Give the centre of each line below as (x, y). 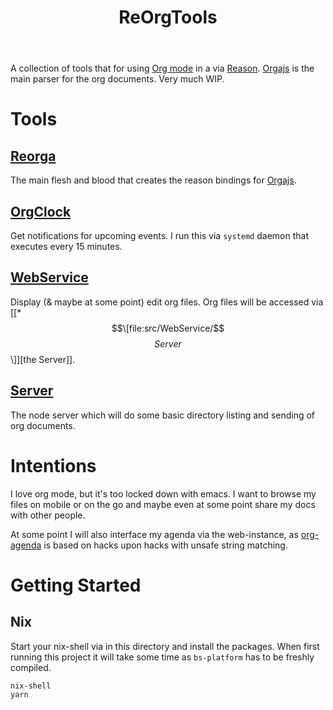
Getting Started (76, 585)
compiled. (31, 667)
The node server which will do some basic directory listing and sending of (163, 415)
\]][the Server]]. (43, 359)
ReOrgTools (168, 17)
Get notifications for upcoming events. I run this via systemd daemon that (159, 235)
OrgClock (41, 211)
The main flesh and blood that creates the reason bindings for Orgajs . (153, 180)
